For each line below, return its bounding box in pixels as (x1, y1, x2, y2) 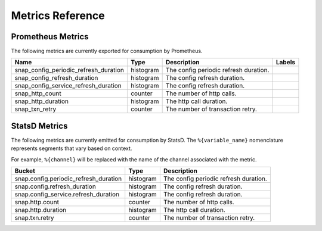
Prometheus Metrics (11, 32, 89, 42)
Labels (275, 58, 295, 67)
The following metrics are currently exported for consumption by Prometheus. (11, 48, 203, 55)
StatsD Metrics (11, 121, 68, 131)
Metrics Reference (11, 9, 105, 22)
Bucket (14, 167, 36, 175)
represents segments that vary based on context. (11, 145, 132, 152)
